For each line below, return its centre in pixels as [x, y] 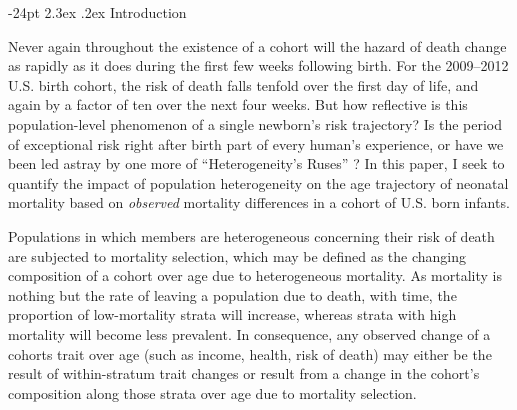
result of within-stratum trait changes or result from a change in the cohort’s [244, 373]
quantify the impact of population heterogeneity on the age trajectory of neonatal [258, 182]
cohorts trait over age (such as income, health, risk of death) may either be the [250, 353]
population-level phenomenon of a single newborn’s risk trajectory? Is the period [255, 123]
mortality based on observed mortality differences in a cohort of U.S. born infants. [259, 202]
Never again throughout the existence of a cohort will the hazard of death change [257, 45]
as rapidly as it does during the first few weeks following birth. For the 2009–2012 [258, 65]
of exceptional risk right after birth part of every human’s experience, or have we [256, 143]
